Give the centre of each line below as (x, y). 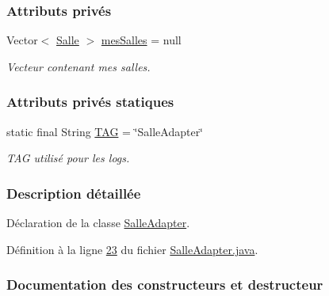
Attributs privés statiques (90, 102)
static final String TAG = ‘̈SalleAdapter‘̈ (105, 131)
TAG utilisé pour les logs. (68, 158)
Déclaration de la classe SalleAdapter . (98, 223)
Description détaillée (74, 193)
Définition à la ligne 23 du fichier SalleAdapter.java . (132, 249)
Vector (22, 40)
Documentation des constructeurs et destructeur (165, 285)
